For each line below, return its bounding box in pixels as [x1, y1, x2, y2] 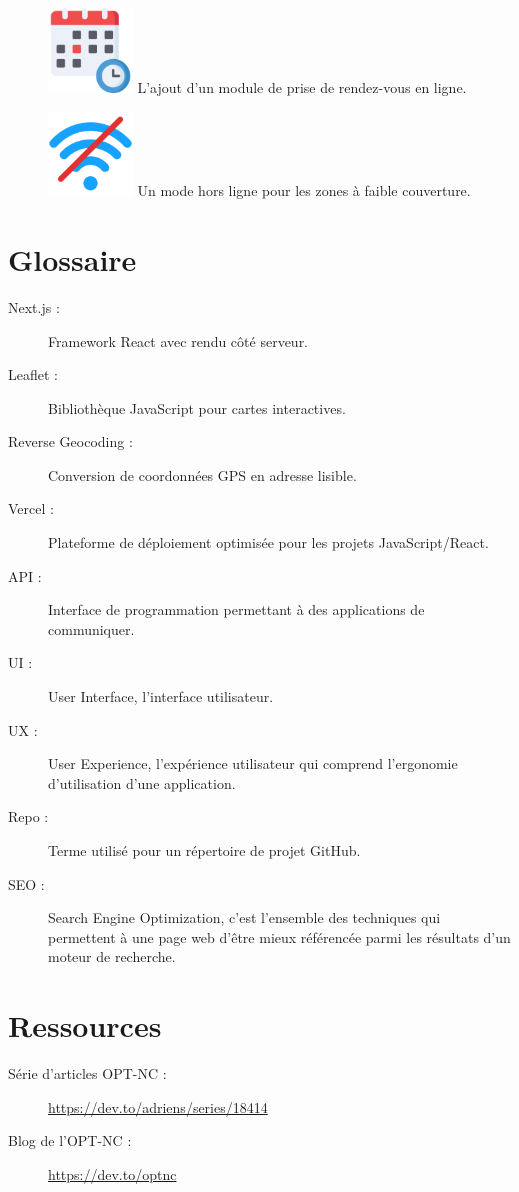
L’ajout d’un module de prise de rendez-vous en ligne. [137, 76, 467, 97]
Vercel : [8, 498, 54, 519]
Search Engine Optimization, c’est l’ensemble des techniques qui [48, 907, 441, 928]
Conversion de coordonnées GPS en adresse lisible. [48, 464, 357, 485]
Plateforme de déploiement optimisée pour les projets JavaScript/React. [48, 532, 489, 553]
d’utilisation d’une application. [48, 772, 236, 793]
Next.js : [8, 296, 60, 317]
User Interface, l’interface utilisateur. [48, 686, 274, 707]
